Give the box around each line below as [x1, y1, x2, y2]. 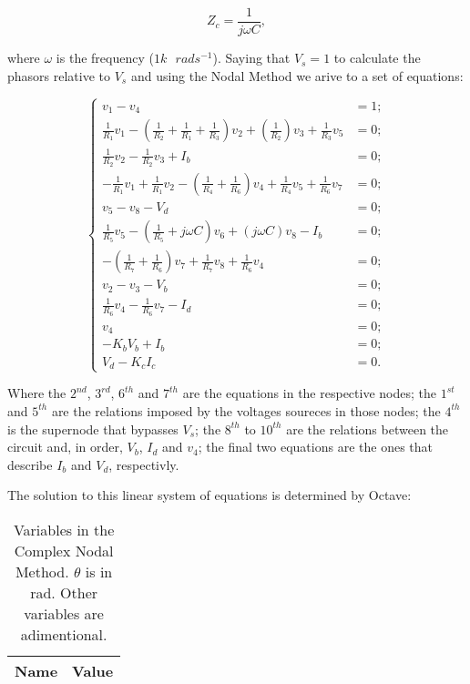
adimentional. [20, 623, 107, 645]
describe [7, 454, 53, 474]
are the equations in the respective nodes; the [182, 383, 436, 403]
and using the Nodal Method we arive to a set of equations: [130, 66, 464, 85]
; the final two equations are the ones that [198, 437, 434, 456]
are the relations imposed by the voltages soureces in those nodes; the [51, 401, 441, 420]
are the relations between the [286, 419, 449, 438]
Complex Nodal [14, 539, 114, 561]
